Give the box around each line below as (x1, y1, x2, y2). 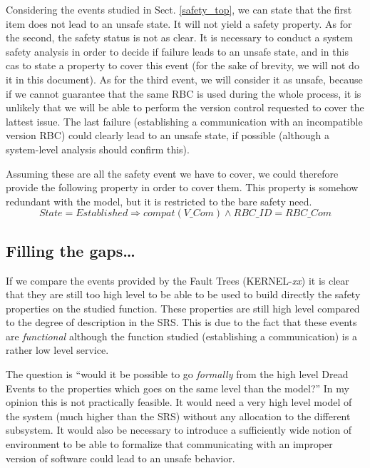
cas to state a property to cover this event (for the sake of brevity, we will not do (6, 58, 359, 73)
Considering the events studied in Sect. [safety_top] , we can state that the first (6, 2, 352, 16)
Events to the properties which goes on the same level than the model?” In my (6, 380, 349, 395)
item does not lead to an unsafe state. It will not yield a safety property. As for (6, 16, 352, 31)
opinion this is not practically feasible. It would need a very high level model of (6, 395, 352, 409)
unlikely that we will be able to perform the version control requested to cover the (6, 100, 364, 115)
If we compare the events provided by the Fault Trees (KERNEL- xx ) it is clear (6, 273, 349, 288)
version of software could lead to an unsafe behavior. (6, 450, 235, 465)
